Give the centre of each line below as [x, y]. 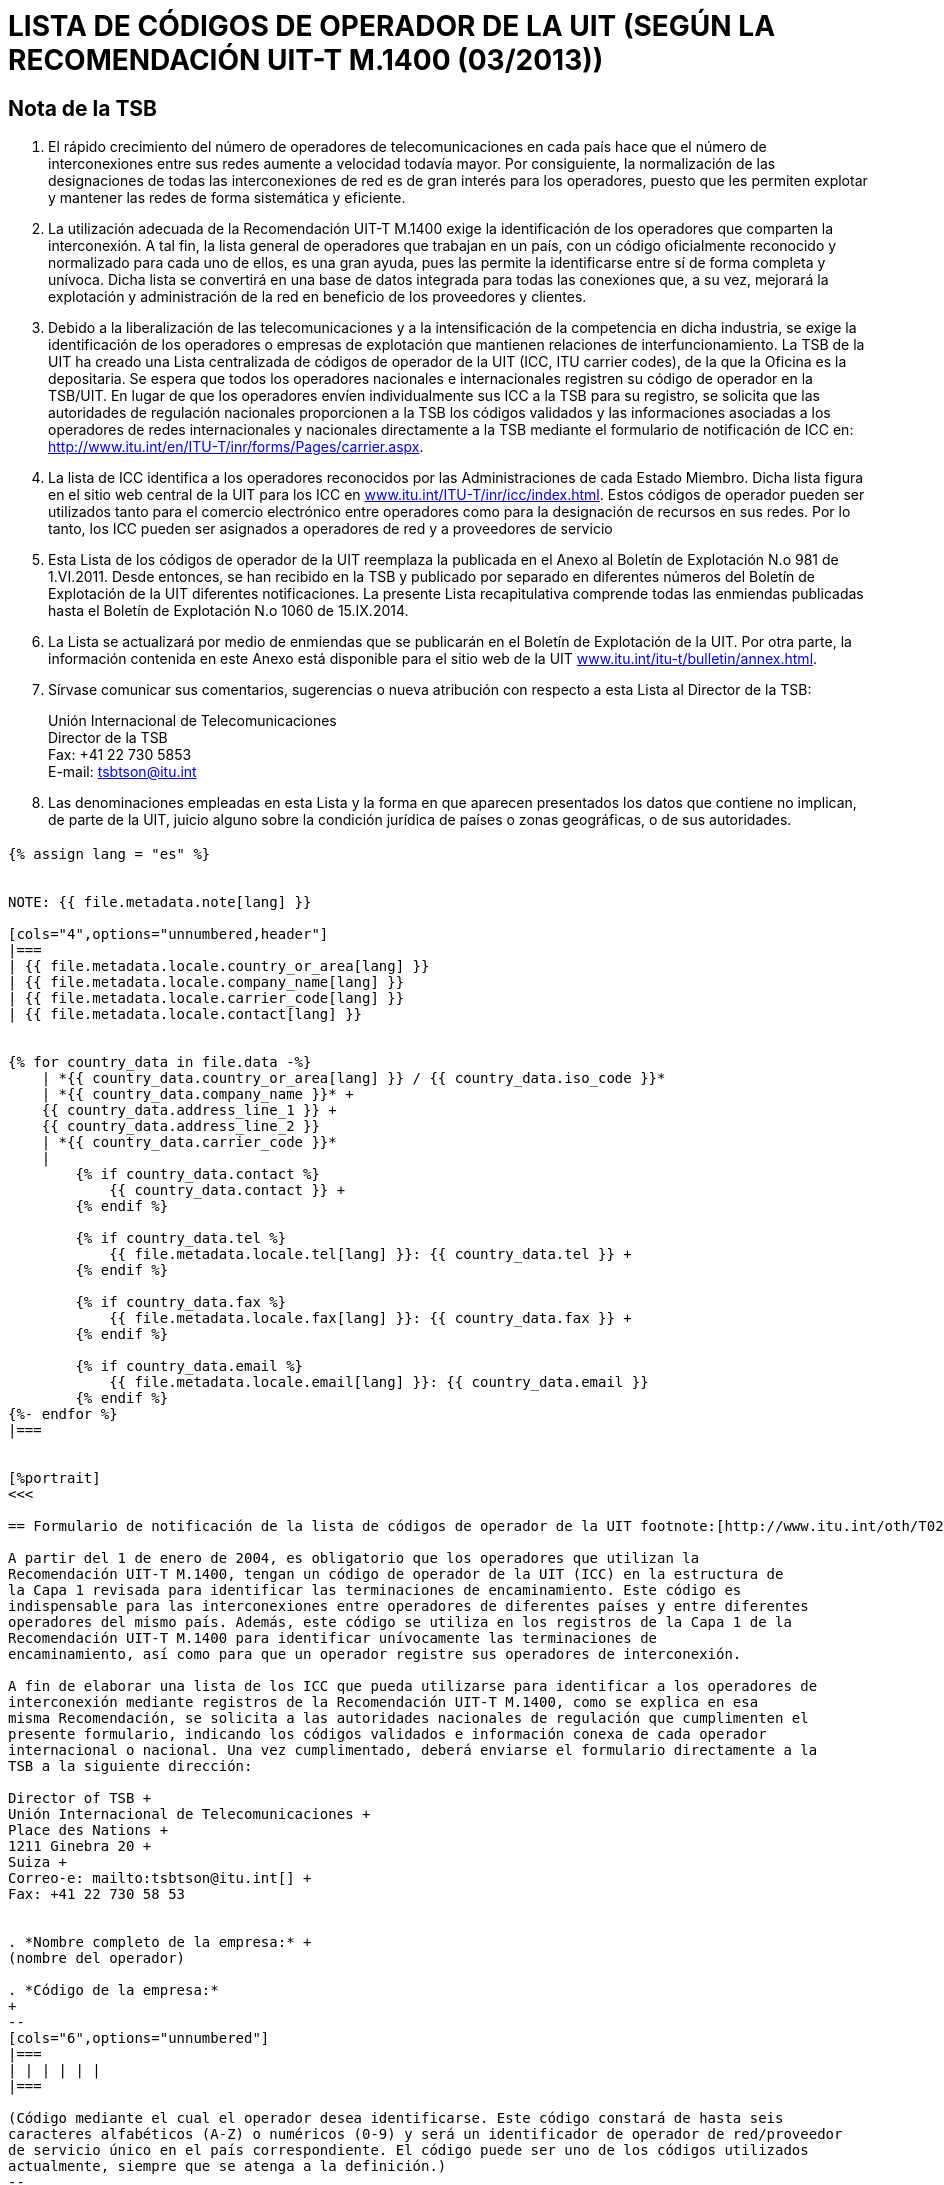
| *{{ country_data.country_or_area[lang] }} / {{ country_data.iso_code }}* [353, 1077]
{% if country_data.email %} [189, 1365]
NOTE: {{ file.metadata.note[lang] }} [160, 901]
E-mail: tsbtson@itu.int [122, 772]
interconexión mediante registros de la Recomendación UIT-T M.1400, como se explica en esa [383, 1701]
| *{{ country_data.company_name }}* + [197, 1093]
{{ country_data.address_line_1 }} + [189, 1109]
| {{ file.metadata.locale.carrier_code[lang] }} [206, 997]
